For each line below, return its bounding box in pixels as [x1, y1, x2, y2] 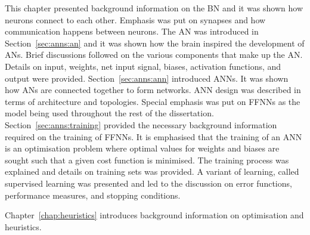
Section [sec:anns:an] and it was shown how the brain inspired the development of [5, 36, 305, 49]
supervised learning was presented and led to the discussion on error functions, [5, 177, 292, 189]
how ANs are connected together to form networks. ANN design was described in [5, 84, 301, 96]
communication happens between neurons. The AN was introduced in [5, 25, 259, 38]
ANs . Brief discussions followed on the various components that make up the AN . [5, 48, 303, 61]
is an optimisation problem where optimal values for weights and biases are [5, 142, 280, 154]
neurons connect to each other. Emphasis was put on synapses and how [5, 13, 266, 26]
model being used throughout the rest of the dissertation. [5, 107, 214, 119]
